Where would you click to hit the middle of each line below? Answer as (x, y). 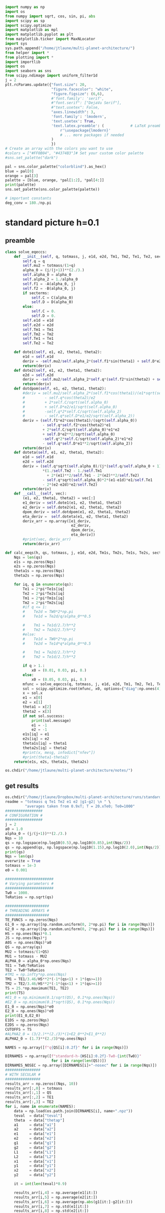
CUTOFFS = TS (18, 1029)
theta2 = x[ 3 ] (37, 711)
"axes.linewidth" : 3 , (73, 112)
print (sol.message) (51, 720)
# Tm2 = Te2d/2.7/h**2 (49, 630)
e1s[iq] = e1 (36, 734)
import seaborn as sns (28, 71)
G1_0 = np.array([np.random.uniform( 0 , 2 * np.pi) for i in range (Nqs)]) (80, 924)
